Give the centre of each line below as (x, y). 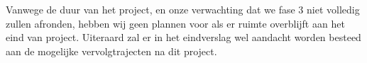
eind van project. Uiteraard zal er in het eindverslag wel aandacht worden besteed (183, 37)
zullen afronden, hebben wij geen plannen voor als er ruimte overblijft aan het (175, 23)
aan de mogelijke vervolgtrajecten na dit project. (111, 51)
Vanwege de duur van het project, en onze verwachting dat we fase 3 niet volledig (183, 9)
